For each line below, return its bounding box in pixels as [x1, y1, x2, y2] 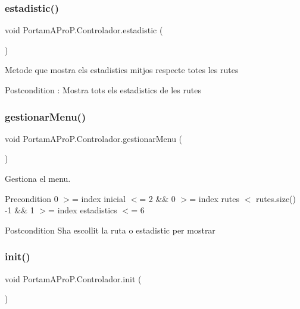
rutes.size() [255, 192, 296, 204]
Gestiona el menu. [5, 172, 71, 184]
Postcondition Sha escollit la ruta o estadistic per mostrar [5, 223, 215, 236]
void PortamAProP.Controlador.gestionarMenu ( [5, 132, 183, 144]
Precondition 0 [5, 192, 58, 204]
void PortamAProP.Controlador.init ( [5, 272, 142, 285]
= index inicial [72, 192, 126, 204]
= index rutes [189, 192, 239, 204]
